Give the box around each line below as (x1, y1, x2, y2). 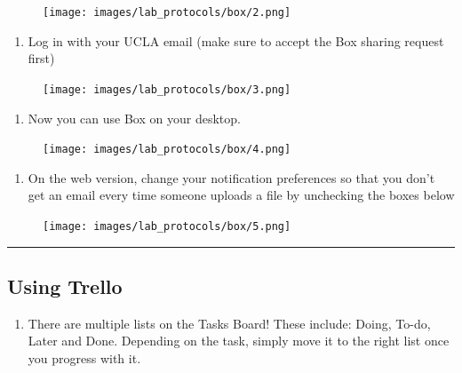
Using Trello (7, 272, 123, 299)
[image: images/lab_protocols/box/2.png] (43, 6, 291, 19)
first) (28, 49, 55, 67)
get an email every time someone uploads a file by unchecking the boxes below (28, 186, 455, 204)
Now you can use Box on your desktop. (28, 108, 241, 127)
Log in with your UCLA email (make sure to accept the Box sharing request (28, 31, 444, 50)
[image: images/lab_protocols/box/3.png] (43, 83, 291, 96)
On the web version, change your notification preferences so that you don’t (28, 168, 435, 186)
